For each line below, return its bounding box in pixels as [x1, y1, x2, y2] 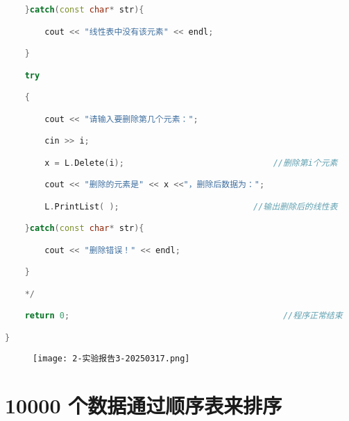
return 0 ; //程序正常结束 [24, 311, 343, 321]
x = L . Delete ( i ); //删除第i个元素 [44, 157, 338, 168]
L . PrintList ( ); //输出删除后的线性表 [44, 201, 338, 212]
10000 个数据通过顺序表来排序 [5, 390, 282, 419]
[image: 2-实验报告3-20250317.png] [33, 353, 190, 363]
